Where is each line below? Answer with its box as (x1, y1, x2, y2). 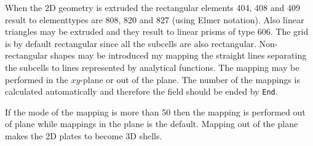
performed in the (5, 73, 68, 86)
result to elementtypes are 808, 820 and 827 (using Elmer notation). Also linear (5, 13, 304, 26)
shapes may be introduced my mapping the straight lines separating (50, 49, 307, 62)
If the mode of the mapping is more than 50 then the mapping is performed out (5, 105, 306, 118)
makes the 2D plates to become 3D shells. (5, 130, 162, 142)
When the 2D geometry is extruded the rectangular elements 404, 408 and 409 (5, 1, 300, 13)
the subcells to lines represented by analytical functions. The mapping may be (5, 60, 299, 73)
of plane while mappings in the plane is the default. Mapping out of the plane (5, 117, 298, 130)
